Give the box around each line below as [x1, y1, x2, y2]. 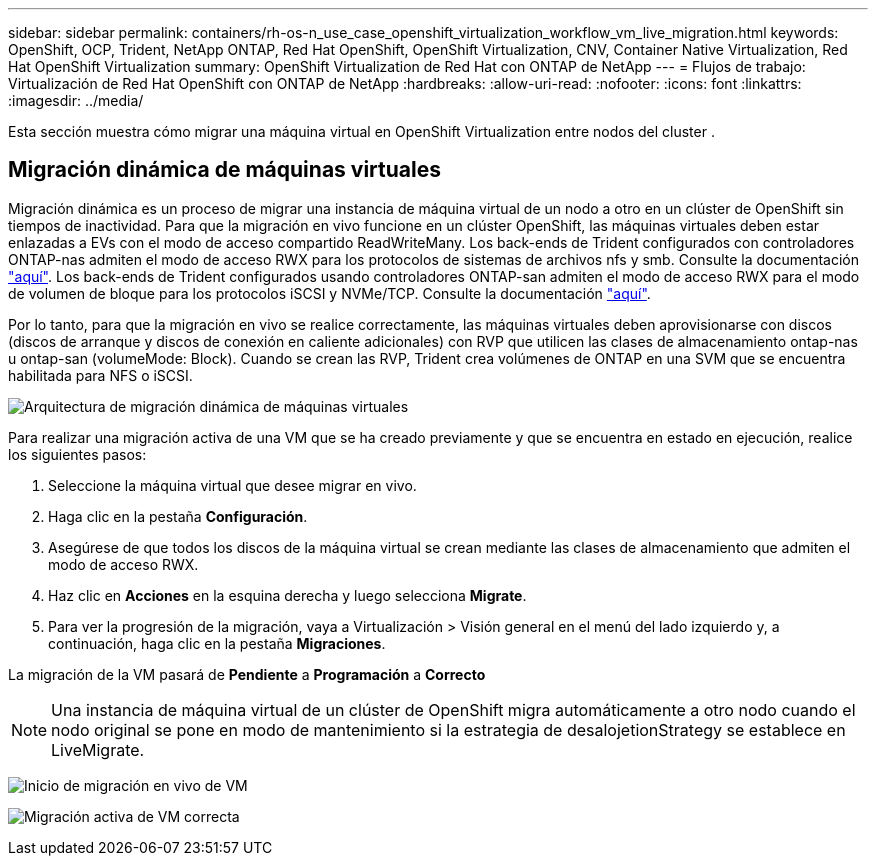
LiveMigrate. [51, 739, 145, 760]
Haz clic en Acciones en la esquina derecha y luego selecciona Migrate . [48, 586, 527, 604]
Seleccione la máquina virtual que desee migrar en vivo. [48, 476, 417, 494]
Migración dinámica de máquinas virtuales [8, 157, 441, 183]
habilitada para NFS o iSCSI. [8, 366, 193, 384]
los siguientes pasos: [8, 445, 147, 463]
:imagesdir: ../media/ [8, 92, 144, 109]
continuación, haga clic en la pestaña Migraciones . [48, 634, 386, 652]
